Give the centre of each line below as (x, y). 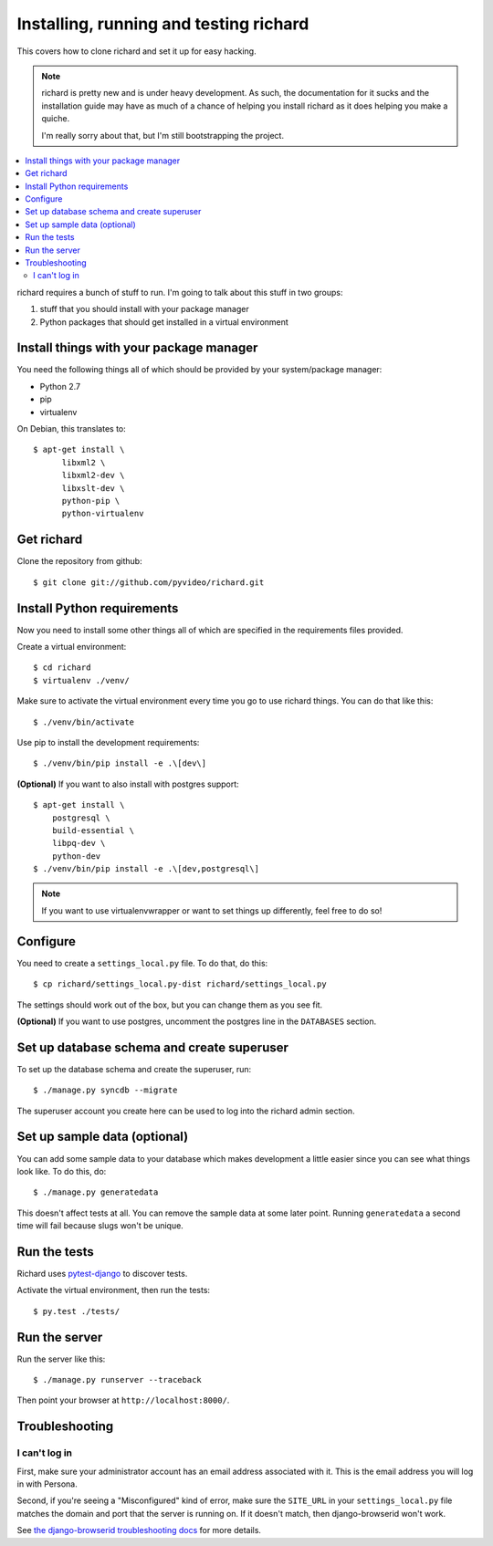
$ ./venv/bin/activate (84, 722)
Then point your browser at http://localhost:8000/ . (123, 1400)
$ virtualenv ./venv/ (81, 680)
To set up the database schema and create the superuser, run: (134, 1069)
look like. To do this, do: (62, 1171)
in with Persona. (47, 1484)
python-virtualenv (103, 514)
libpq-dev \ (79, 843)
